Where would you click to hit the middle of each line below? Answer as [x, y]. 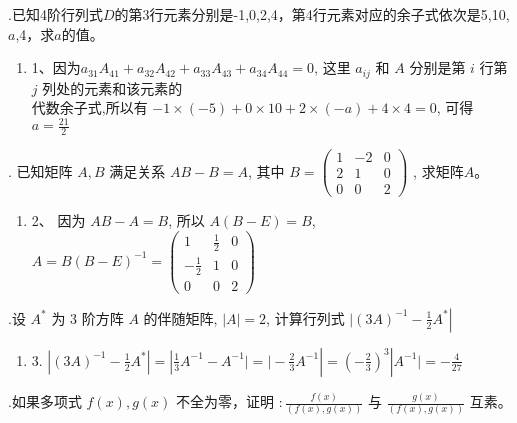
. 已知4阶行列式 [55, 14]
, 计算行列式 [305, 317]
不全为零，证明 [225, 401]
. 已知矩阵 [40, 170]
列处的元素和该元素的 [112, 87]
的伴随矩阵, [180, 317]
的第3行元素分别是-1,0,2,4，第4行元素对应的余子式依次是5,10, [312, 14]
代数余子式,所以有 [89, 107]
